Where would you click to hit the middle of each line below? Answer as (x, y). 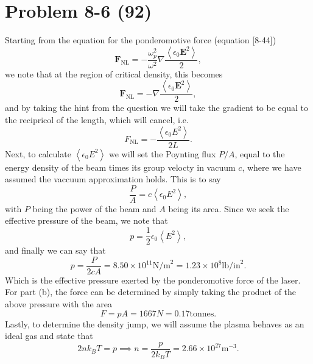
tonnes (202, 314)
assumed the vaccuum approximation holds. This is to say (113, 179)
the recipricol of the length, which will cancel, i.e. (97, 119)
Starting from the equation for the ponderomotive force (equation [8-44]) (141, 40)
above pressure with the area (59, 303)
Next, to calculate (38, 153)
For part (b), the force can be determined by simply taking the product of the (151, 292)
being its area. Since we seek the (229, 208)
